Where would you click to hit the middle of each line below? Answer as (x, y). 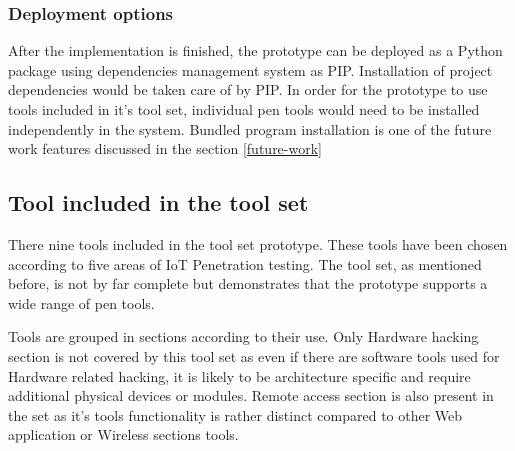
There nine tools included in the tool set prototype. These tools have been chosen (258, 243)
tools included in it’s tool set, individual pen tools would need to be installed (244, 109)
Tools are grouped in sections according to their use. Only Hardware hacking (243, 336)
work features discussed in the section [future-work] (165, 148)
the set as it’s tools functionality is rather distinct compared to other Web (235, 414)
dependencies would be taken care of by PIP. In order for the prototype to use (248, 89)
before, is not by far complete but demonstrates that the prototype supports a (248, 283)
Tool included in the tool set (158, 202)
